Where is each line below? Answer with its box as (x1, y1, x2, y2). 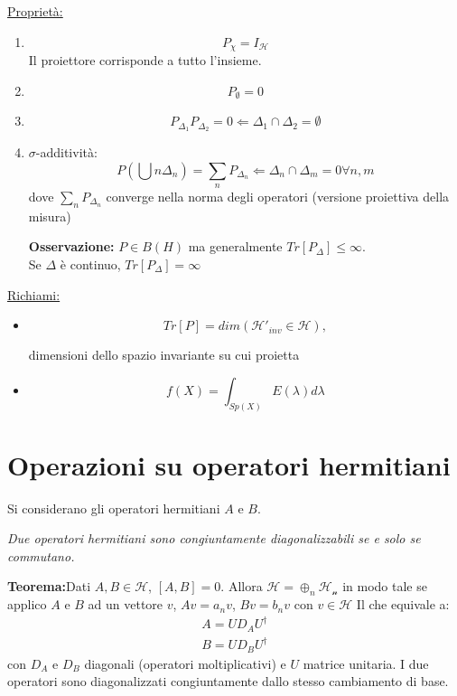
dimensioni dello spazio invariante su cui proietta (28, 345, 300, 364)
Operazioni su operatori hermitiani (7, 446, 451, 483)
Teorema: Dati (7, 577, 91, 596)
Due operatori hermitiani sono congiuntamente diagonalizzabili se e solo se (7, 529, 421, 548)
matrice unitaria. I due (303, 654, 429, 672)
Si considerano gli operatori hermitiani (7, 498, 220, 517)
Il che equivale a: (356, 595, 450, 614)
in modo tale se (342, 577, 427, 596)
